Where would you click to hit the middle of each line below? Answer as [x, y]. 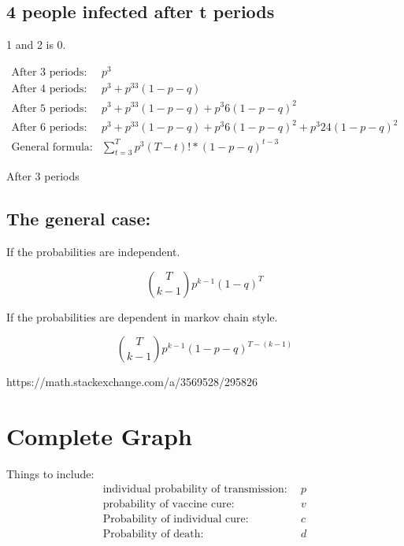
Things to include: [50, 474]
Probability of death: [153, 534]
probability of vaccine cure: [169, 504]
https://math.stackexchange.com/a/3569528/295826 [132, 382]
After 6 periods [48, 128]
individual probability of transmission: [195, 489]
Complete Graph [99, 436]
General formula [50, 147]
